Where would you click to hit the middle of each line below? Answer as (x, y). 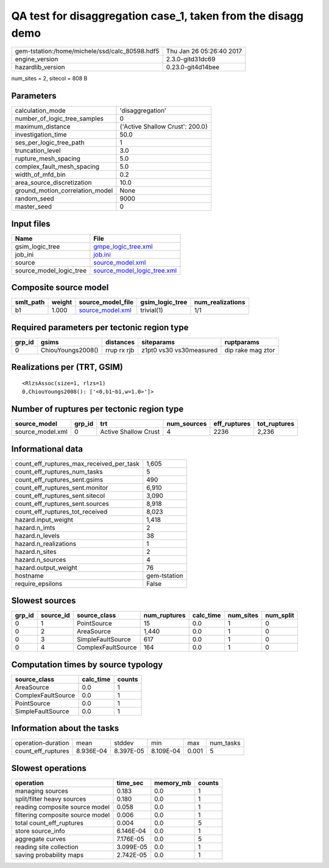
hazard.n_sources (41, 560)
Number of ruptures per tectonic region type (97, 409)
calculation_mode (41, 111)
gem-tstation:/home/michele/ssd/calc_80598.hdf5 (87, 51)
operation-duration (42, 743)
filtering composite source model (62, 815)
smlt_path (30, 302)
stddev (124, 743)
